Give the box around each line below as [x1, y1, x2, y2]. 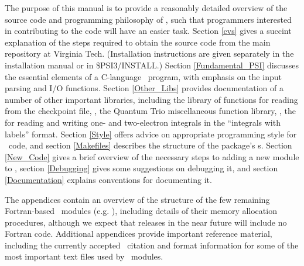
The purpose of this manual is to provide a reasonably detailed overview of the [5, 2, 288, 13]
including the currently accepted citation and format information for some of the [5, 239, 299, 251]
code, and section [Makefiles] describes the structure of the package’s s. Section [8, 139, 292, 151]
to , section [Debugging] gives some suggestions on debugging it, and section [5, 162, 278, 174]
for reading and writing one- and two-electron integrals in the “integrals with [5, 116, 281, 128]
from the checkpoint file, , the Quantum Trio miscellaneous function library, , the [5, 105, 296, 117]
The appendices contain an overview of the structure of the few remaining [5, 193, 270, 205]
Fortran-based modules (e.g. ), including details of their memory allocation [5, 205, 277, 217]
